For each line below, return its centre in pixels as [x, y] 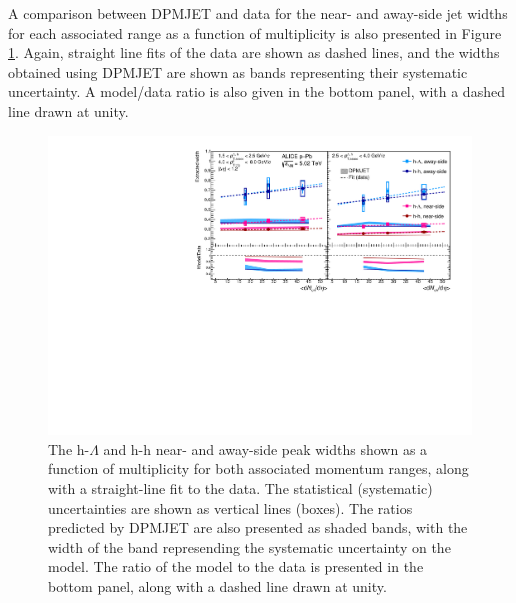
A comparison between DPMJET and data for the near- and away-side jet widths [258, 13]
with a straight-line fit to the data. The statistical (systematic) [240, 488]
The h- [69, 448]
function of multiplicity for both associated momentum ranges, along [258, 468]
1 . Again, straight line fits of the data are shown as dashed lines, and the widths [254, 52]
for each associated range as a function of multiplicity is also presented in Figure [255, 32]
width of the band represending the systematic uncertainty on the [249, 546]
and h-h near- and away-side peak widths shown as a [265, 448]
